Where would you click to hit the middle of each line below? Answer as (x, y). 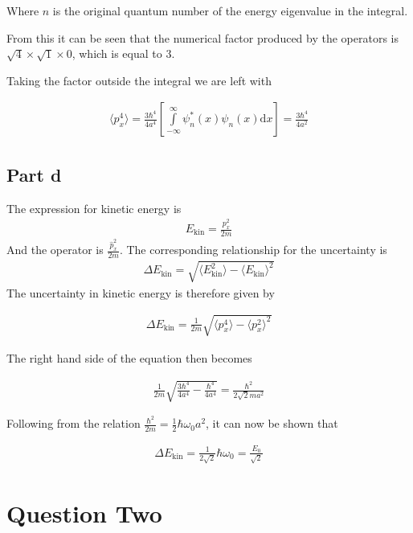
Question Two (84, 512)
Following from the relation (74, 423)
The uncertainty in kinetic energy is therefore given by (141, 292)
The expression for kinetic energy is (94, 208)
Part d (34, 174)
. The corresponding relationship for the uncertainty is (253, 250)
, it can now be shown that (272, 423)
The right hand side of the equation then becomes (129, 357)
